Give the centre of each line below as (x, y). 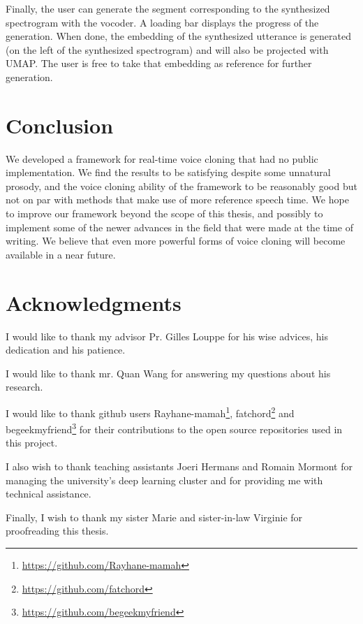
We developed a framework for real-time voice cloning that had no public (162, 158)
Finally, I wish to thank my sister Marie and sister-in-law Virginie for (154, 517)
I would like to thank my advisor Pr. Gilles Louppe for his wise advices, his (167, 336)
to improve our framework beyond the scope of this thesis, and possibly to (164, 213)
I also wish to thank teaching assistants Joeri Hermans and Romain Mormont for (179, 466)
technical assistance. (49, 494)
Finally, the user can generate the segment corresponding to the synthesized (168, 8)
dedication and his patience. (66, 350)
